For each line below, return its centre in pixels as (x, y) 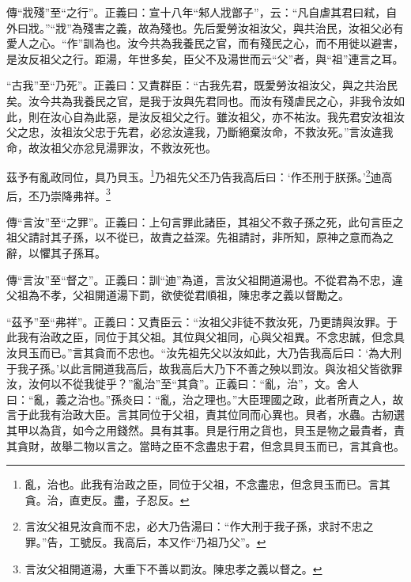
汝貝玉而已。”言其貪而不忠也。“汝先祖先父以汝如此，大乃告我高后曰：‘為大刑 (204, 352)
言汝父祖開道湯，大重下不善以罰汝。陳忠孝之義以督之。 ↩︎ (173, 568)
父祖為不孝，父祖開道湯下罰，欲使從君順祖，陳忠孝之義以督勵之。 (178, 295)
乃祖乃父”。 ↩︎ (231, 541)
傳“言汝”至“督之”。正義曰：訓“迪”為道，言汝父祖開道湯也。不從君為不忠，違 (205, 279)
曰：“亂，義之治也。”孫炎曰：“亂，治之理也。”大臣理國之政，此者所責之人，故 (205, 399)
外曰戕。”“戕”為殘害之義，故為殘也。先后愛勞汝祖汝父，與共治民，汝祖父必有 (205, 27)
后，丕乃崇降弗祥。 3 (58, 194)
